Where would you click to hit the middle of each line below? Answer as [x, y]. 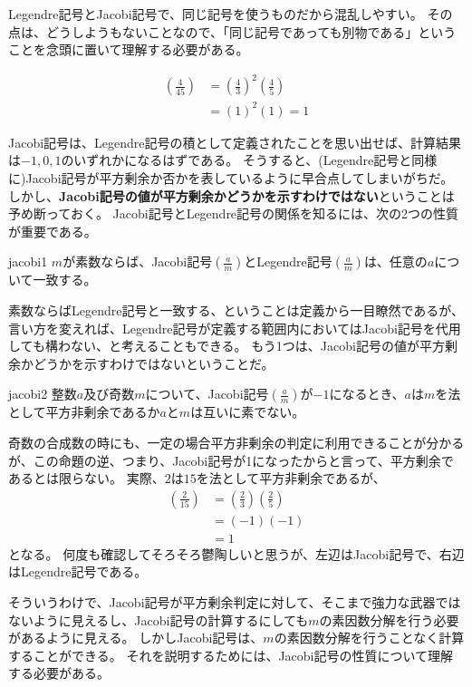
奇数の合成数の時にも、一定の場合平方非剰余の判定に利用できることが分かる [236, 442]
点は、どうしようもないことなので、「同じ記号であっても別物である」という [232, 31]
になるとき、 [367, 394]
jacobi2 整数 [43, 394]
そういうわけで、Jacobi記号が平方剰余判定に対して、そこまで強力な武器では [235, 602]
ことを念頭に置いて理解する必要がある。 [129, 49]
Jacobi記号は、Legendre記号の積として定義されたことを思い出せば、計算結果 [235, 142]
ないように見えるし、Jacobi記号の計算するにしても [159, 619]
